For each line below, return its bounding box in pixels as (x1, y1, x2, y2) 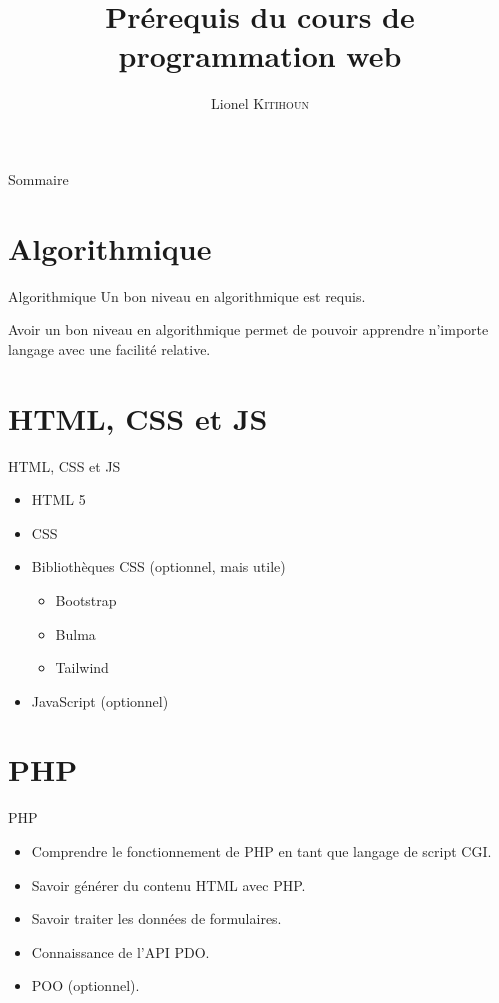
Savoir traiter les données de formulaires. (31, 908, 282, 929)
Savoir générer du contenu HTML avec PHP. (31, 874, 306, 895)
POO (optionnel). (31, 975, 140, 996)
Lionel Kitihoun (211, 93, 309, 114)
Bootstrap (55, 589, 117, 610)
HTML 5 (31, 489, 86, 510)
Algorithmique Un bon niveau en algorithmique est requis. (8, 285, 366, 306)
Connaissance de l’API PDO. (31, 941, 210, 962)
